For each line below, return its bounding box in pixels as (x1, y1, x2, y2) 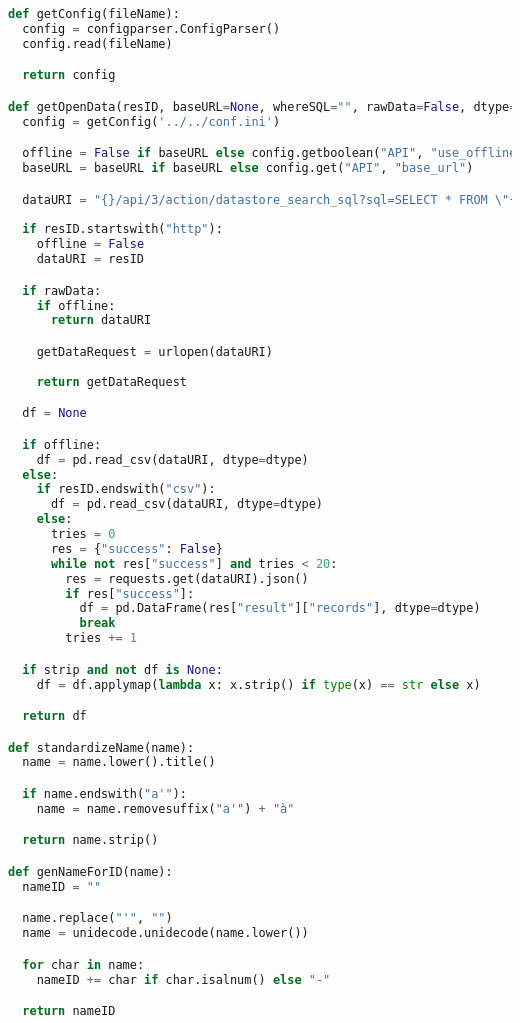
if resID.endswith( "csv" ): (36, 482, 216, 497)
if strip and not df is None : (22, 662, 223, 677)
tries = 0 (50, 527, 116, 541)
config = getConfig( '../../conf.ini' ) (22, 114, 281, 129)
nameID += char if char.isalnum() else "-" (36, 972, 331, 987)
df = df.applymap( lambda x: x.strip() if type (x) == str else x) (36, 677, 481, 692)
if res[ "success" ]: (65, 586, 195, 601)
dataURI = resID (36, 252, 145, 267)
